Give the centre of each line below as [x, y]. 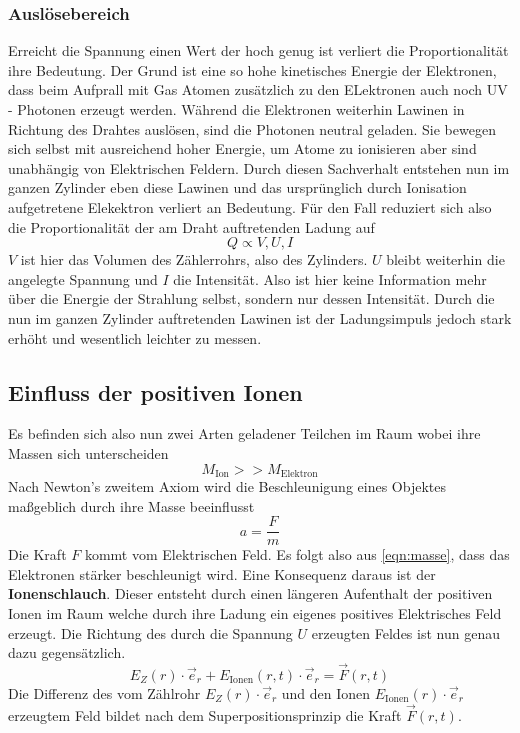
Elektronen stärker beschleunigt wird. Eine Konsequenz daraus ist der [222, 573]
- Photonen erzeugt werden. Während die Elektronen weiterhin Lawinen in [236, 109]
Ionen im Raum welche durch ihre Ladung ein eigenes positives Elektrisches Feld [255, 613]
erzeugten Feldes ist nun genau [405, 632]
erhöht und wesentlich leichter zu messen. [135, 337]
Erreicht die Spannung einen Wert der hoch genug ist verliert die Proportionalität [258, 50]
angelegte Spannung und [83, 278]
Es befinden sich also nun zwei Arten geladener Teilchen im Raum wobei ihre [244, 433]
